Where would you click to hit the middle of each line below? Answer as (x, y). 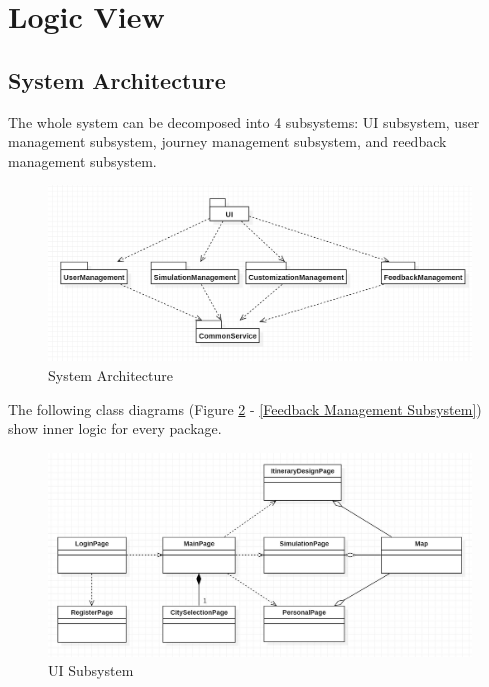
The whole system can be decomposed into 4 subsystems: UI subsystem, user (244, 121)
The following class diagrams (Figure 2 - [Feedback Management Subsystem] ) (245, 408)
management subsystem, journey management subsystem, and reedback (227, 141)
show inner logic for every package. (115, 428)
